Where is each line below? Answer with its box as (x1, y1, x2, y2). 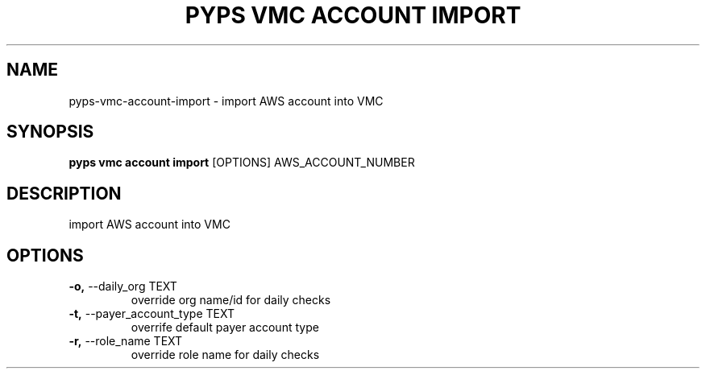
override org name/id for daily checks (131, 293, 331, 307)
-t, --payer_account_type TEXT (69, 307, 235, 321)
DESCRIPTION (6, 183, 122, 204)
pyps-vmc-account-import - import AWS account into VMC (69, 93, 384, 108)
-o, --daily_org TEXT (69, 279, 177, 294)
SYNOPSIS (6, 122, 94, 142)
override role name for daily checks (131, 348, 320, 362)
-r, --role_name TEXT (69, 334, 183, 348)
